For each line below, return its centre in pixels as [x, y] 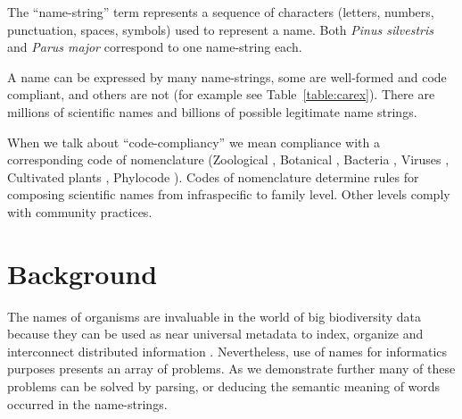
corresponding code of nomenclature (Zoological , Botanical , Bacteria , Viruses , [228, 159]
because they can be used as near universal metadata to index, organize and [215, 334]
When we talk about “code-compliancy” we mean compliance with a [194, 142]
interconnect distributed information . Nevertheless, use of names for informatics [227, 351]
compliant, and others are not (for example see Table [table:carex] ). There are [221, 94]
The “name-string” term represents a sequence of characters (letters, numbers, [221, 12]
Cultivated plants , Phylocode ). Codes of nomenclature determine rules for [213, 176]
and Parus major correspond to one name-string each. [155, 47]
